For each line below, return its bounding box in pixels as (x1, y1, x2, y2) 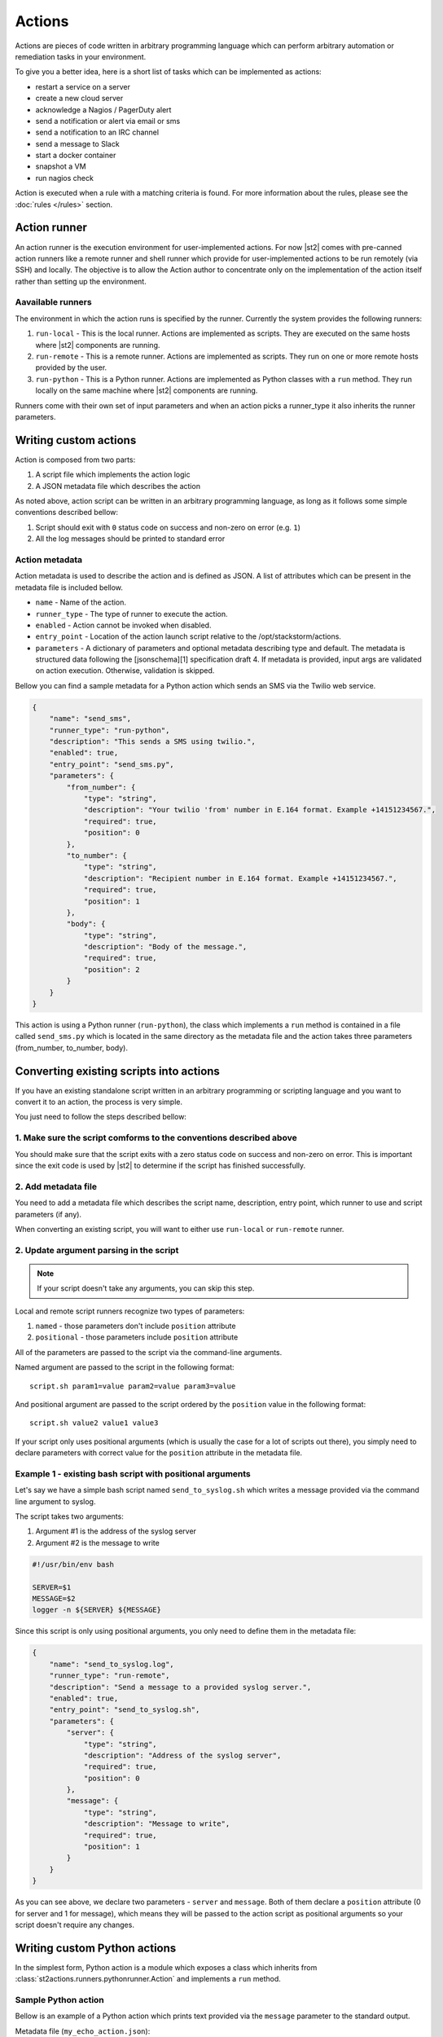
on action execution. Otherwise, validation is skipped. (35, 666, 215, 675)
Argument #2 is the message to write (35, 1538, 160, 1547)
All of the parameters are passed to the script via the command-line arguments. (15, 1347, 283, 1357)
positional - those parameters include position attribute (35, 1332, 239, 1342)
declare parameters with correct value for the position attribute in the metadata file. (15, 1448, 303, 1458)
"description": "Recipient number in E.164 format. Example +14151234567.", (83, 873, 398, 883)
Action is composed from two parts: (15, 455, 136, 464)
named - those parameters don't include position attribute (35, 1321, 236, 1331)
